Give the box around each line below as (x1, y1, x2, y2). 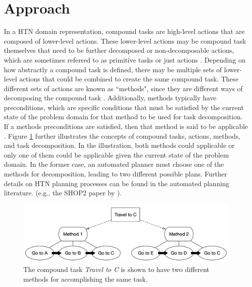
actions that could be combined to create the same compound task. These (19, 74, 239, 84)
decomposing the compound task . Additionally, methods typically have (4, 93, 217, 103)
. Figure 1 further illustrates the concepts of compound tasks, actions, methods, (4, 130, 240, 141)
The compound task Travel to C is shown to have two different (23, 264, 210, 274)
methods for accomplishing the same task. (23, 273, 148, 284)
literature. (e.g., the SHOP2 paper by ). (4, 188, 122, 198)
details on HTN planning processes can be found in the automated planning (4, 178, 230, 188)
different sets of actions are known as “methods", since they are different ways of (4, 83, 243, 93)
